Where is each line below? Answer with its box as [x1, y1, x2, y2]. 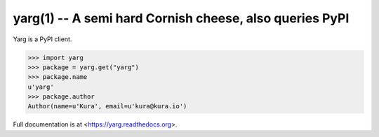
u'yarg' [27, 82, 54, 91]
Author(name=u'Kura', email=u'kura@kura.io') [27, 102, 187, 110]
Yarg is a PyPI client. [13, 35, 72, 43]
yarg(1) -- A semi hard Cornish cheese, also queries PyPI [13, 10, 350, 26]
